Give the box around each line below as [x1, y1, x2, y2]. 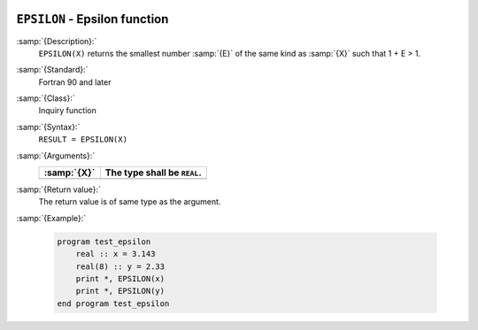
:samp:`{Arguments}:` [16, 150, 96, 161]
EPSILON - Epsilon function [16, 12, 169, 27]
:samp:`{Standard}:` [16, 65, 89, 75]
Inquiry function [38, 105, 96, 116]
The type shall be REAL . [104, 166, 203, 179]
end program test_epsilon [57, 298, 170, 309]
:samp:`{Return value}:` [16, 184, 102, 195]
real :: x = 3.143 [75, 249, 156, 259]
